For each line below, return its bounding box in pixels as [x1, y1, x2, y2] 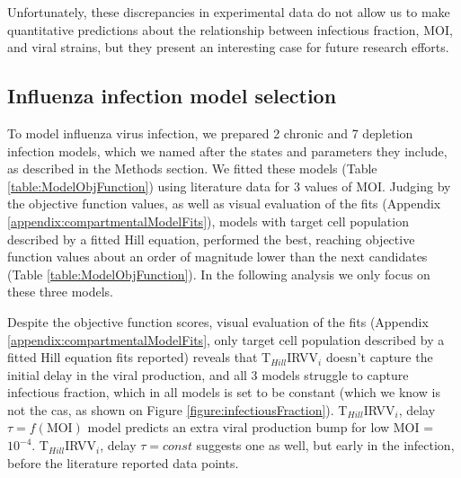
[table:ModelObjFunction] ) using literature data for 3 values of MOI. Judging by [7, 176, 451, 195]
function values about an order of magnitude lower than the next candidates [7, 247, 428, 266]
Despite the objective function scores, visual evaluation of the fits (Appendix [7, 312, 429, 331]
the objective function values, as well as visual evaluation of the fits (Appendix [7, 194, 441, 213]
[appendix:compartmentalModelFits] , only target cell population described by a [7, 330, 445, 349]
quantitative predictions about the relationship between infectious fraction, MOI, [7, 20, 453, 39]
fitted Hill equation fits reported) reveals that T [7, 348, 271, 367]
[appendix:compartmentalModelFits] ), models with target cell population [7, 211, 409, 230]
